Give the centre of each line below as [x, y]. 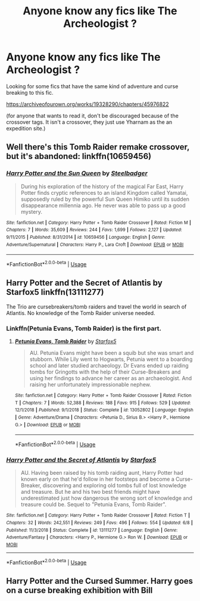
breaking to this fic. [30, 92]
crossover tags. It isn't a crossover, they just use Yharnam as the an [89, 122]
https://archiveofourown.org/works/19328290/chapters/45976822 [88, 104]
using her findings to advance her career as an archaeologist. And [111, 378]
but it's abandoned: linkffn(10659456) [79, 156]
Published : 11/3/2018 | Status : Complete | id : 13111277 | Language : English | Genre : [92, 530]
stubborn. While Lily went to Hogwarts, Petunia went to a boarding [111, 359]
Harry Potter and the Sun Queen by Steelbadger [77, 173]
